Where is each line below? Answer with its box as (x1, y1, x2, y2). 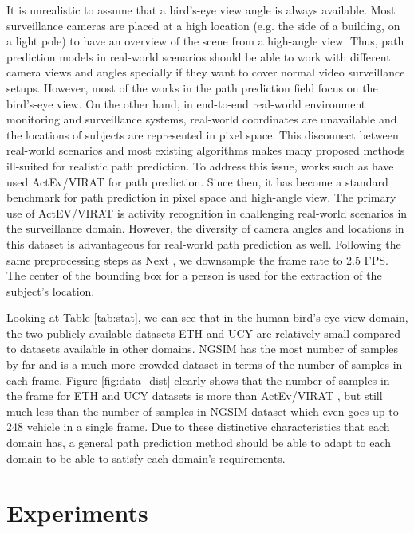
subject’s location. (6, 282, 95, 299)
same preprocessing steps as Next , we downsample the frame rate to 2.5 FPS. (6, 251, 388, 268)
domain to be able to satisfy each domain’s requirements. (6, 449, 286, 466)
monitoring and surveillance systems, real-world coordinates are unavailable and (6, 111, 397, 127)
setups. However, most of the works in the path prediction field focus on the (6, 79, 378, 96)
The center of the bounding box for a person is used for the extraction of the (6, 267, 382, 284)
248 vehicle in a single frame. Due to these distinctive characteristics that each (6, 418, 390, 435)
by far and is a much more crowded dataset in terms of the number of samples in (6, 356, 403, 373)
